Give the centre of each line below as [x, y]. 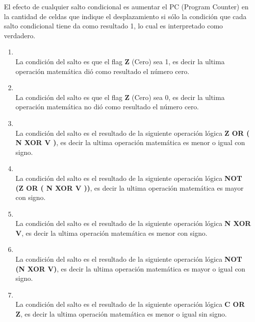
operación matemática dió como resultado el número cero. [102, 71]
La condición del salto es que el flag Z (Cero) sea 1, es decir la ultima [120, 61]
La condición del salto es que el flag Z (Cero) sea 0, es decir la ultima [120, 97]
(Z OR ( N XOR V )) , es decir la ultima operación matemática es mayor [129, 187]
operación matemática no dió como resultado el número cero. [107, 107]
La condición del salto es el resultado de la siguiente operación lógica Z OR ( [132, 133]
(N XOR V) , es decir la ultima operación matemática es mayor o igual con [130, 268]
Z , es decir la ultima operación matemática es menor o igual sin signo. [121, 314]
